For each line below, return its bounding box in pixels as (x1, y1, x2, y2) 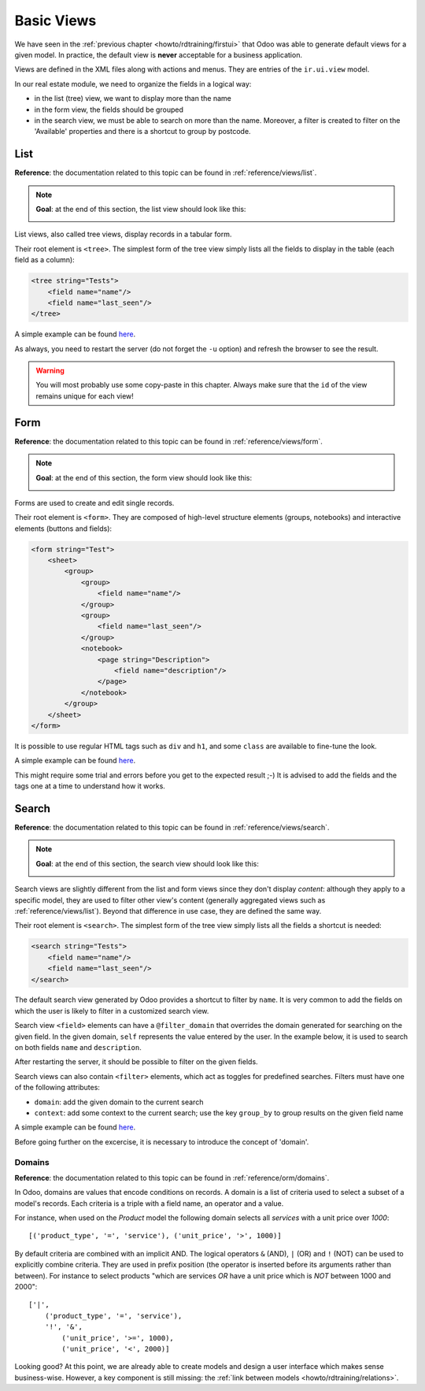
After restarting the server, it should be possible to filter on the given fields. (14, 1057, 259, 1066)
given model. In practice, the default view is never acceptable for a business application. (14, 50, 303, 59)
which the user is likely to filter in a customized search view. (14, 1006, 209, 1015)
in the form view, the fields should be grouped (34, 105, 184, 114)
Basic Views (14, 12, 97, 29)
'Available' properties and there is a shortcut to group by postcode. (34, 127, 251, 136)
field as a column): (14, 255, 75, 265)
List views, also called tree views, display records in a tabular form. (14, 229, 232, 239)
